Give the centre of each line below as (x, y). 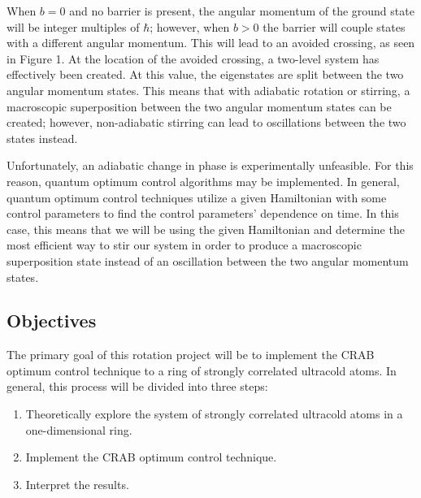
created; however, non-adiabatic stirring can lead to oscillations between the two (206, 122)
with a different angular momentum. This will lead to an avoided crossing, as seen (211, 43)
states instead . (42, 138)
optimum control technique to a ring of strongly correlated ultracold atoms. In (202, 370)
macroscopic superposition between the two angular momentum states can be (199, 106)
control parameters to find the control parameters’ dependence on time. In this (203, 213)
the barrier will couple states (334, 26)
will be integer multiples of (73, 26)
